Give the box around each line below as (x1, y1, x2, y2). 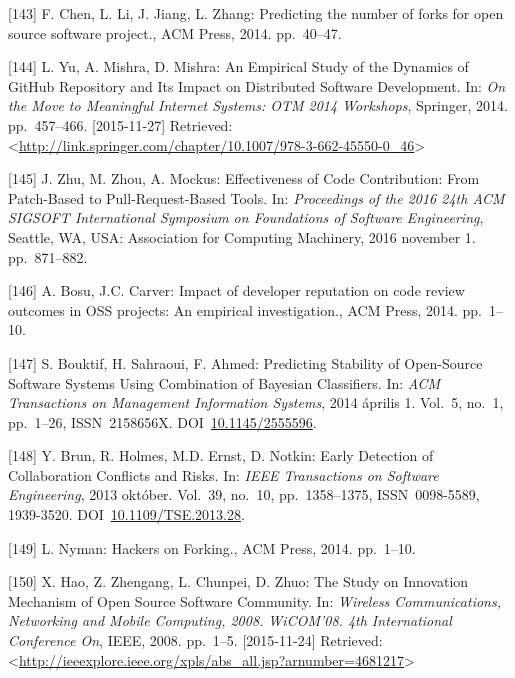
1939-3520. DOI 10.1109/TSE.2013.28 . (8, 504, 245, 525)
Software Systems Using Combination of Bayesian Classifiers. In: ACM (8, 372, 441, 393)
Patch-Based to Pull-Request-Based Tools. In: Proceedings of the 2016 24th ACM (8, 187, 505, 208)
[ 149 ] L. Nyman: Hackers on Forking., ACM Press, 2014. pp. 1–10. (8, 537, 416, 558)
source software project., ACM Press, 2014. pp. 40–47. (8, 22, 342, 43)
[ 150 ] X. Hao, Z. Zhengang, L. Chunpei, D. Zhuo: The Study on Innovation (8, 571, 469, 592)
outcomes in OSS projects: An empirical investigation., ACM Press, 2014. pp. (8, 299, 482, 320)
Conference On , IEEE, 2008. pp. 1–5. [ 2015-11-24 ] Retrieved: (8, 630, 383, 651)
